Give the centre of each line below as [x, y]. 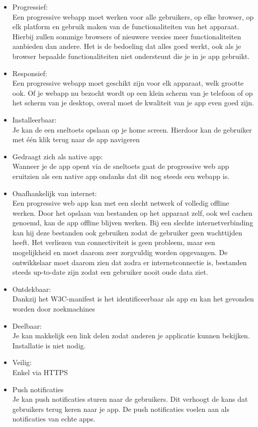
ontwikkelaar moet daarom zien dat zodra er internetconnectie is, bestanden [130, 262]
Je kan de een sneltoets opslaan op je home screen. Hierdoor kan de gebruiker [132, 129]
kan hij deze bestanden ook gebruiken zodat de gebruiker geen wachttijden [127, 232]
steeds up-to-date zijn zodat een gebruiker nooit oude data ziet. [110, 272]
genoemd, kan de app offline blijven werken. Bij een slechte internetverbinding [133, 223]
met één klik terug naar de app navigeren [76, 139]
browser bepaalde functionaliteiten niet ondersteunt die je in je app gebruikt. [131, 56]
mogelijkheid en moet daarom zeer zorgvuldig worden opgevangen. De [120, 252]
